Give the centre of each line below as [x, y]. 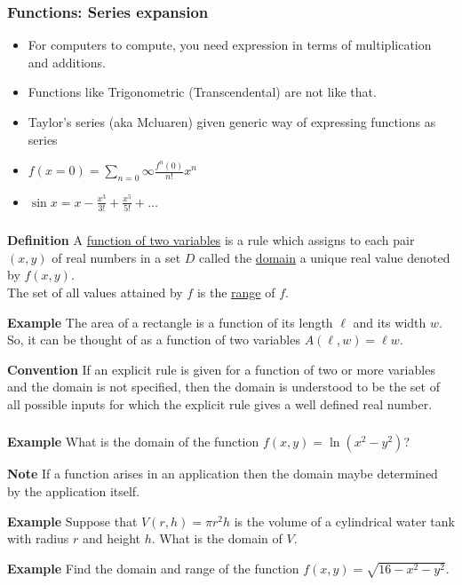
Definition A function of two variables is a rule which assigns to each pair [211, 240]
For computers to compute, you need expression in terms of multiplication [230, 45]
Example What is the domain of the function [133, 442]
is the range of [236, 292]
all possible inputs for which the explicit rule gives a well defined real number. [220, 403]
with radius [38, 538]
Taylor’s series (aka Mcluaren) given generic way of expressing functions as [232, 122]
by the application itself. [74, 491]
